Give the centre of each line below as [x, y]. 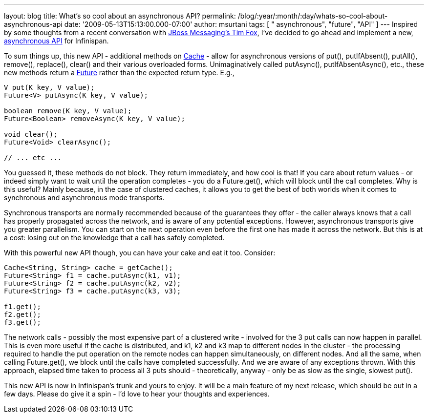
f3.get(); [22, 322]
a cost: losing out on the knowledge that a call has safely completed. [114, 238]
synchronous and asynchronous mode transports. [84, 198]
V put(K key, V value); [49, 87]
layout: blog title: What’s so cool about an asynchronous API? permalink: [120, 16]
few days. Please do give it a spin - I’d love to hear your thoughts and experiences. [137, 394]
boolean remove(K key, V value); [68, 111]
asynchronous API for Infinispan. [56, 41]
